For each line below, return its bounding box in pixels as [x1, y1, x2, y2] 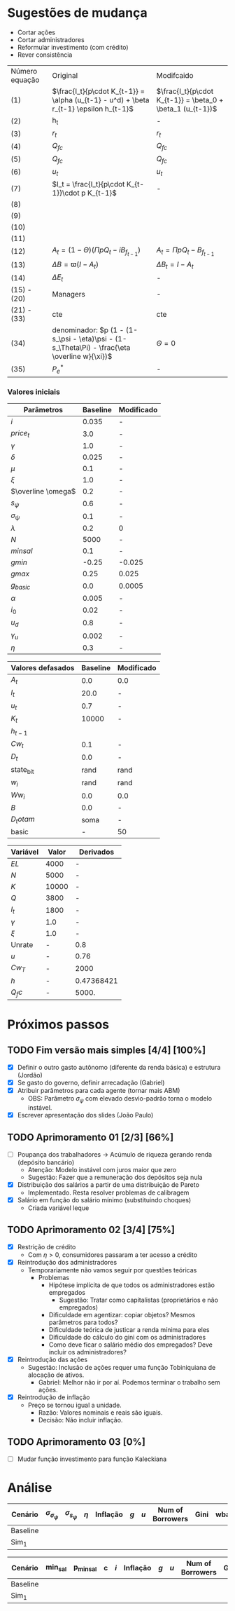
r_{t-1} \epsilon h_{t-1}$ [52, 104, 134, 114]
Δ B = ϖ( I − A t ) [52, 259, 99, 271]
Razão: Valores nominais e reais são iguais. [38, 1408, 163, 1417]
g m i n [10, 557, 28, 567]
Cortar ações [17, 28, 56, 36]
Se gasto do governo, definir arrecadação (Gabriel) [17, 1078, 165, 1087]
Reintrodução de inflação [17, 1393, 90, 1401]
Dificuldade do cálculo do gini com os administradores [48, 1333, 206, 1341]
